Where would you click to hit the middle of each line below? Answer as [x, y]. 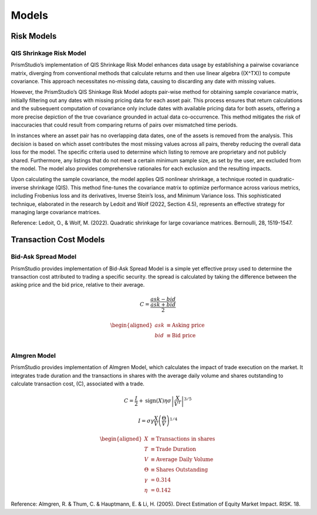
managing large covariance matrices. [56, 212]
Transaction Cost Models [58, 240]
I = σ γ [146, 421]
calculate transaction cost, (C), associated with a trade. [78, 384]
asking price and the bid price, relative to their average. [78, 285]
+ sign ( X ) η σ [155, 401]
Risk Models [34, 36]
